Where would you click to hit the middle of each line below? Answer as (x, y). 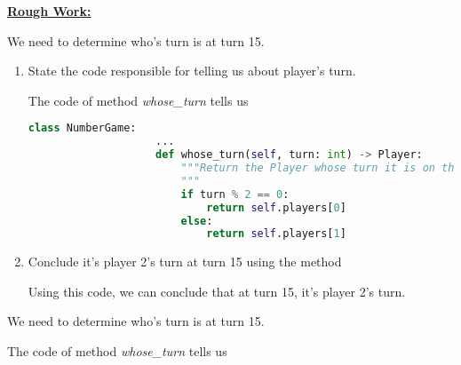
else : (197, 221)
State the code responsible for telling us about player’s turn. (192, 71)
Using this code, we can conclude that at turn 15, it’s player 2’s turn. (217, 291)
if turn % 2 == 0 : (235, 194)
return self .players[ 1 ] (276, 234)
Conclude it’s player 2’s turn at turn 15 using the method (185, 262)
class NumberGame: (82, 128)
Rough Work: (49, 11)
